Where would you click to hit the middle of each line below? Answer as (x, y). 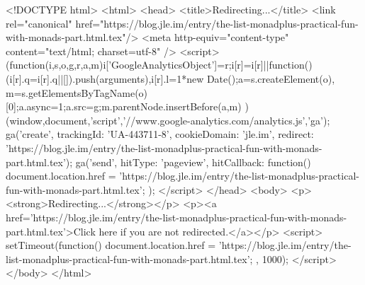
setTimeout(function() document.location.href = (111, 245)
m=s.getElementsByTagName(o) (77, 92)
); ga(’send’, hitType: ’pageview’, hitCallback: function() (188, 162)
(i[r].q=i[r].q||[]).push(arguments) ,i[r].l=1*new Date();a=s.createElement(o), (170, 78)
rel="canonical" (39, 23)
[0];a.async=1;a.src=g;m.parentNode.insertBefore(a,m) (124, 106)
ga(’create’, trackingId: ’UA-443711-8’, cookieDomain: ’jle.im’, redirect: (160, 134)
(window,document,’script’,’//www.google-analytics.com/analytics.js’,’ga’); (168, 120)
